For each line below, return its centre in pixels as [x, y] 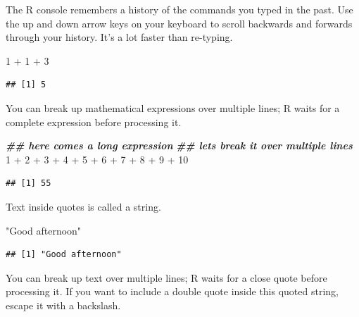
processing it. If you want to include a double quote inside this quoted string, [172, 291]
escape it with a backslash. [63, 305]
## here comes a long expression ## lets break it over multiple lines [179, 145]
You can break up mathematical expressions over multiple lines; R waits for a [173, 107]
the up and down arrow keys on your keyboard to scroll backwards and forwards [179, 23]
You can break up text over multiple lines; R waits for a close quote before [166, 277]
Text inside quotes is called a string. [83, 206]
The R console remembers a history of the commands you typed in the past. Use [179, 9]
